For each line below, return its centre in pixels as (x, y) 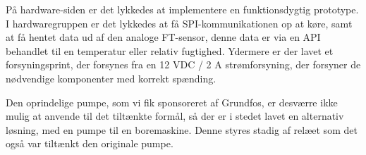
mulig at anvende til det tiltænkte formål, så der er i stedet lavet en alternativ (175, 116)
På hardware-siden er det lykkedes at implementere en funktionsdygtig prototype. (182, 9)
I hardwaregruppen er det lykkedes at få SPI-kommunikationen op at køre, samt (179, 23)
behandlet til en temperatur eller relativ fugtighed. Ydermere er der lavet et (170, 50)
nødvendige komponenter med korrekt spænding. (111, 78)
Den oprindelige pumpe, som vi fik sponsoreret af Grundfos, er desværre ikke (172, 102)
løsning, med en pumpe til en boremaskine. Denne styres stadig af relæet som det (182, 129)
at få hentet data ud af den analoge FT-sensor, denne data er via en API (163, 37)
